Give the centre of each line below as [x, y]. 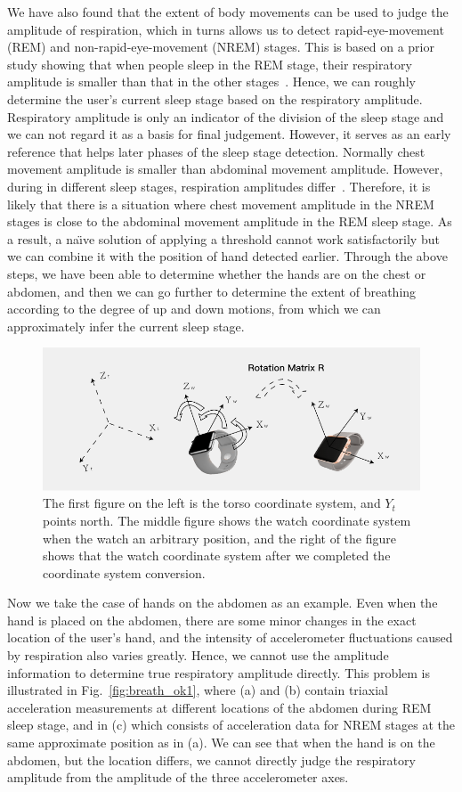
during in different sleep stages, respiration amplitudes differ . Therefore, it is [219, 186]
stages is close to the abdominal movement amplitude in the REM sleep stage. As [230, 221]
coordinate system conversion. [124, 572]
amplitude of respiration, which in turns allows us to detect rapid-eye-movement [226, 29]
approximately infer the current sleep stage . [126, 326]
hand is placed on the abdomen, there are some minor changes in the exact [212, 620]
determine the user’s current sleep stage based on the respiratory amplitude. [215, 98]
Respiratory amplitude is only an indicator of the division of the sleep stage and [226, 116]
